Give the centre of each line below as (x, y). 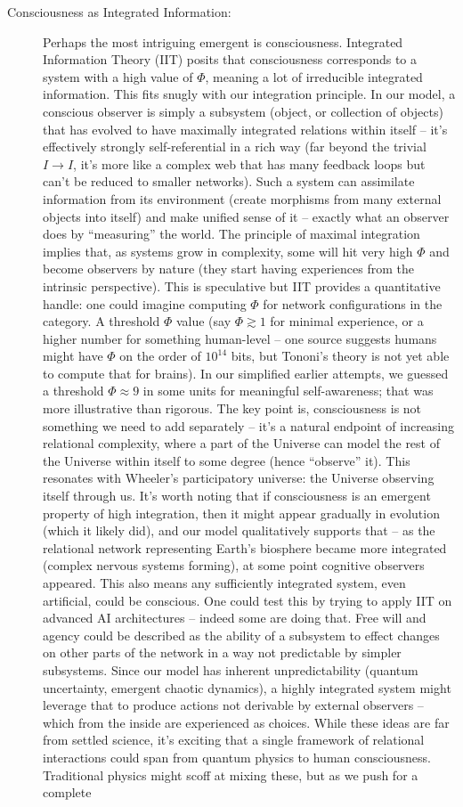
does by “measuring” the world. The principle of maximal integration (231, 234)
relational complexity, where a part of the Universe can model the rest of (241, 443)
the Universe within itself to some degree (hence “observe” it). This (227, 460)
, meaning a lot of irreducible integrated (314, 76)
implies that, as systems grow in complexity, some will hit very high (228, 251)
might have (73, 356)
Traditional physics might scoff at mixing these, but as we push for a (231, 774)
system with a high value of (118, 76)
